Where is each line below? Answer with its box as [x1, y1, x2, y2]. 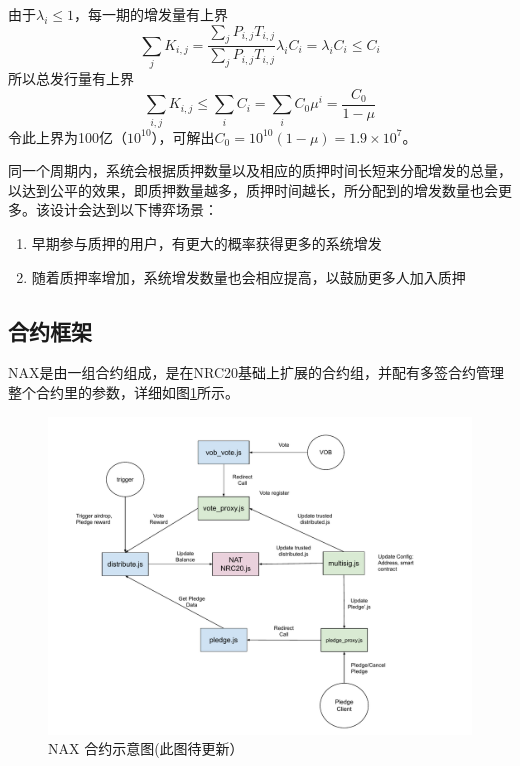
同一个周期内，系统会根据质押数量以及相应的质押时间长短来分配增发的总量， [8, 160, 512, 181]
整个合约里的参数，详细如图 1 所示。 [8, 381, 239, 402]
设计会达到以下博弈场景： [49, 199, 218, 220]
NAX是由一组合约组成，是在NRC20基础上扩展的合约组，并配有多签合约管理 [8, 362, 505, 383]
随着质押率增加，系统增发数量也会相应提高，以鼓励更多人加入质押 [31, 266, 466, 287]
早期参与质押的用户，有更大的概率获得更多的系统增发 [31, 232, 382, 253]
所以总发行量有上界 [8, 68, 134, 89]
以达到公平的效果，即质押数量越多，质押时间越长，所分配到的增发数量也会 [8, 179, 498, 200]
